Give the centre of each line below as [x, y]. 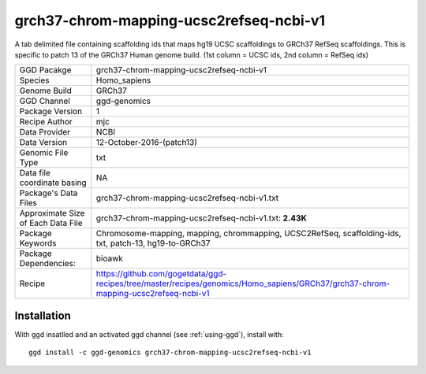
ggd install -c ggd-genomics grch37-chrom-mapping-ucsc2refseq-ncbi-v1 [170, 353]
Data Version [43, 143]
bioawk [110, 258]
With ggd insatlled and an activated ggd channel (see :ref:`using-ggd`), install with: [149, 334]
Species [34, 80]
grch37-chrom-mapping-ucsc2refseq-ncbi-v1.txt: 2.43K [201, 218]
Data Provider [45, 132]
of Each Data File [51, 223]
